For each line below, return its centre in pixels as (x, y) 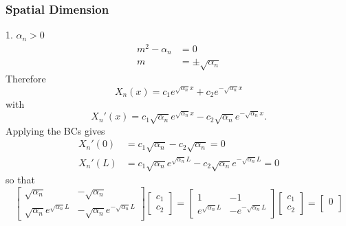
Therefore (26, 79)
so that (20, 180)
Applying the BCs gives (55, 130)
